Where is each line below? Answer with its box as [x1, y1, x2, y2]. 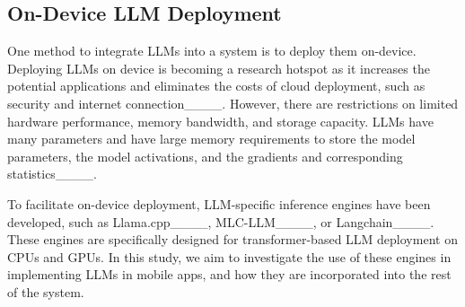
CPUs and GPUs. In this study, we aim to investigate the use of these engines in [7, 247, 452, 266]
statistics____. [7, 164, 97, 183]
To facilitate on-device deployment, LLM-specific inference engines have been [7, 194, 431, 213]
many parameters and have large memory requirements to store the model [7, 129, 416, 148]
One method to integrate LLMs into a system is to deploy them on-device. [7, 41, 417, 60]
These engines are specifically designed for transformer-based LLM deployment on [7, 230, 458, 249]
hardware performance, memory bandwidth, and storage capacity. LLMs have [7, 111, 434, 130]
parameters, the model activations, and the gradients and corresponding [7, 146, 403, 165]
